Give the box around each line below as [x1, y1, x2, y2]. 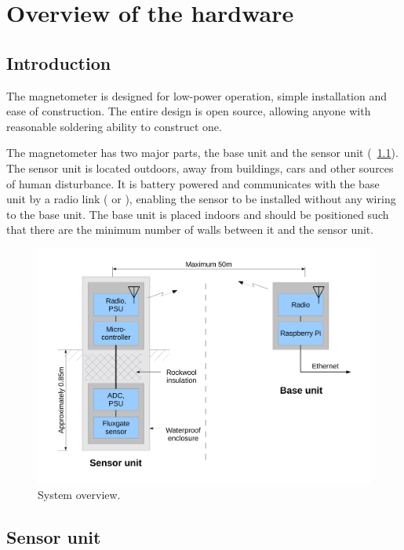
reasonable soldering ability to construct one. [6, 118, 222, 134]
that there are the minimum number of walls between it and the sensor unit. [6, 221, 374, 238]
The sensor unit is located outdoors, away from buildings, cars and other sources [6, 159, 394, 176]
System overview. [38, 486, 121, 503]
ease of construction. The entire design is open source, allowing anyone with [6, 103, 371, 119]
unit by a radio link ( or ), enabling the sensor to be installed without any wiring [6, 191, 396, 207]
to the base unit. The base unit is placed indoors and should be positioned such [6, 206, 389, 222]
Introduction [6, 50, 111, 75]
